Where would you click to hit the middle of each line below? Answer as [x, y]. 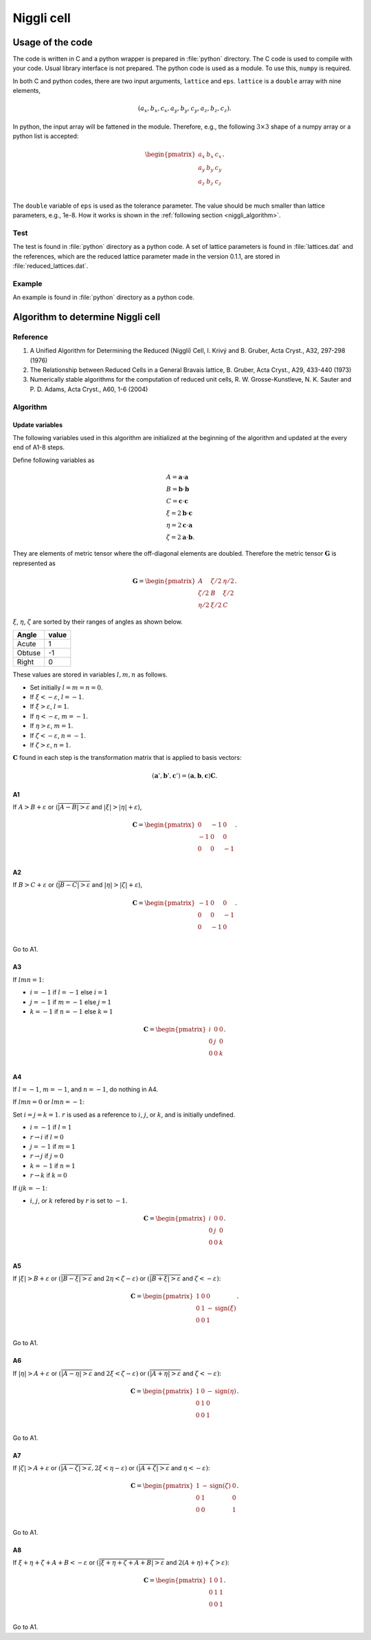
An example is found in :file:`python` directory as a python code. [104, 297]
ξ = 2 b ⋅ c [179, 513]
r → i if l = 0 [47, 1137]
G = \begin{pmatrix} [164, 581]
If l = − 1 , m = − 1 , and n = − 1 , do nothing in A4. [85, 1089]
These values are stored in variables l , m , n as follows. [90, 675]
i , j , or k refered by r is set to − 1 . [79, 1201]
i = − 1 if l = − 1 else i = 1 [69, 992]
